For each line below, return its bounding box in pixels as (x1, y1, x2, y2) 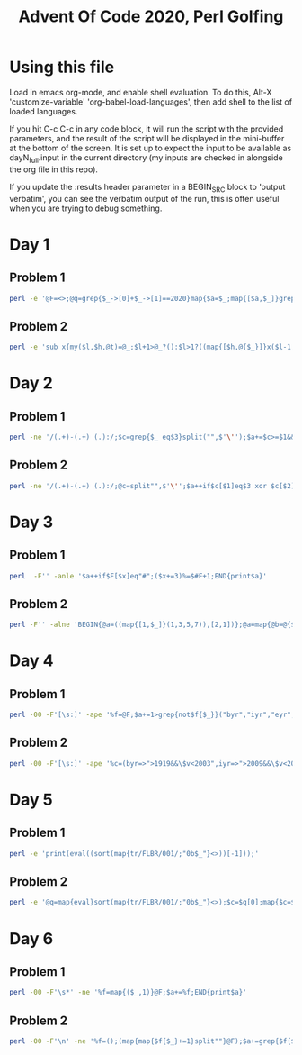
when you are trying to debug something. (9, 203, 163, 214)
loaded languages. (9, 105, 78, 116)
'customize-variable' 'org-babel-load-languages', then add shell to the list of (9, 96, 293, 107)
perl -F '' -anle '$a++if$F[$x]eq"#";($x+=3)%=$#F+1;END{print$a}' (9, 571, 268, 580)
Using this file (9, 57, 115, 77)
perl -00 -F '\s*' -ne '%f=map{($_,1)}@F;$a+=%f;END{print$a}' (9, 988, 247, 997)
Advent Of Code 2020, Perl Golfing (18, 6, 284, 27)
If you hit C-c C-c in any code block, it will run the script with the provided (9, 123, 284, 134)
